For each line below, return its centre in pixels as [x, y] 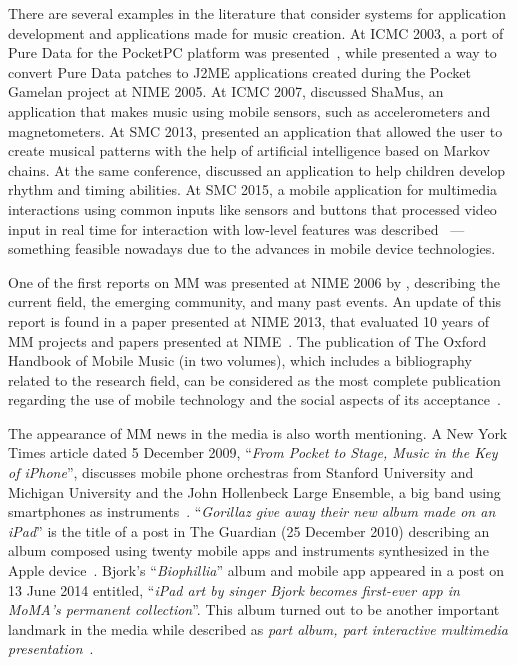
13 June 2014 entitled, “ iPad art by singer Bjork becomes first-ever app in [234, 589]
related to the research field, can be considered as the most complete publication [254, 379]
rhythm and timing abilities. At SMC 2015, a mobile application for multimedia [253, 189]
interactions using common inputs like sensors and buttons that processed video [252, 208]
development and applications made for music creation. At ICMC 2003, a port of [256, 32]
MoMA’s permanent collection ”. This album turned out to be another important [254, 609]
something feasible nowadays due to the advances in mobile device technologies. [252, 248]
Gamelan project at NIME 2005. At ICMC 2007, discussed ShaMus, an [226, 91]
